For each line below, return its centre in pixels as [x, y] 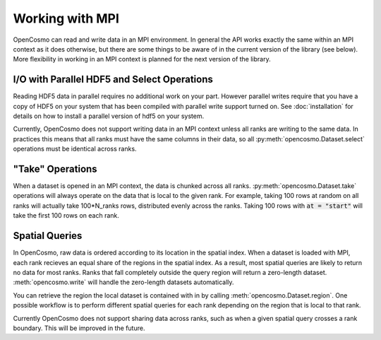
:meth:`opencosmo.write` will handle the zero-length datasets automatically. [123, 282]
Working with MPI [66, 18]
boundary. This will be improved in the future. [79, 328]
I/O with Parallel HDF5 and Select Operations [113, 80]
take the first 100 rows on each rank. [66, 216]
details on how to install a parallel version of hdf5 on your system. [109, 116]
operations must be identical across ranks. [75, 149]
